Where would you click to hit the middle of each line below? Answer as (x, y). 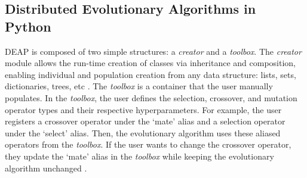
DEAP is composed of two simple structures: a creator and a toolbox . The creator (153, 51)
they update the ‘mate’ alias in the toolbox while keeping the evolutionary (139, 156)
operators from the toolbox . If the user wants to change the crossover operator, (148, 144)
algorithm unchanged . (46, 168)
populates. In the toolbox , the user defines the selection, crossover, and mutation (151, 97)
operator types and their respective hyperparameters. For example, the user (143, 109)
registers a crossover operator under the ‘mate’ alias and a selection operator (145, 121)
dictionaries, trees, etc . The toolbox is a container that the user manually (139, 86)
